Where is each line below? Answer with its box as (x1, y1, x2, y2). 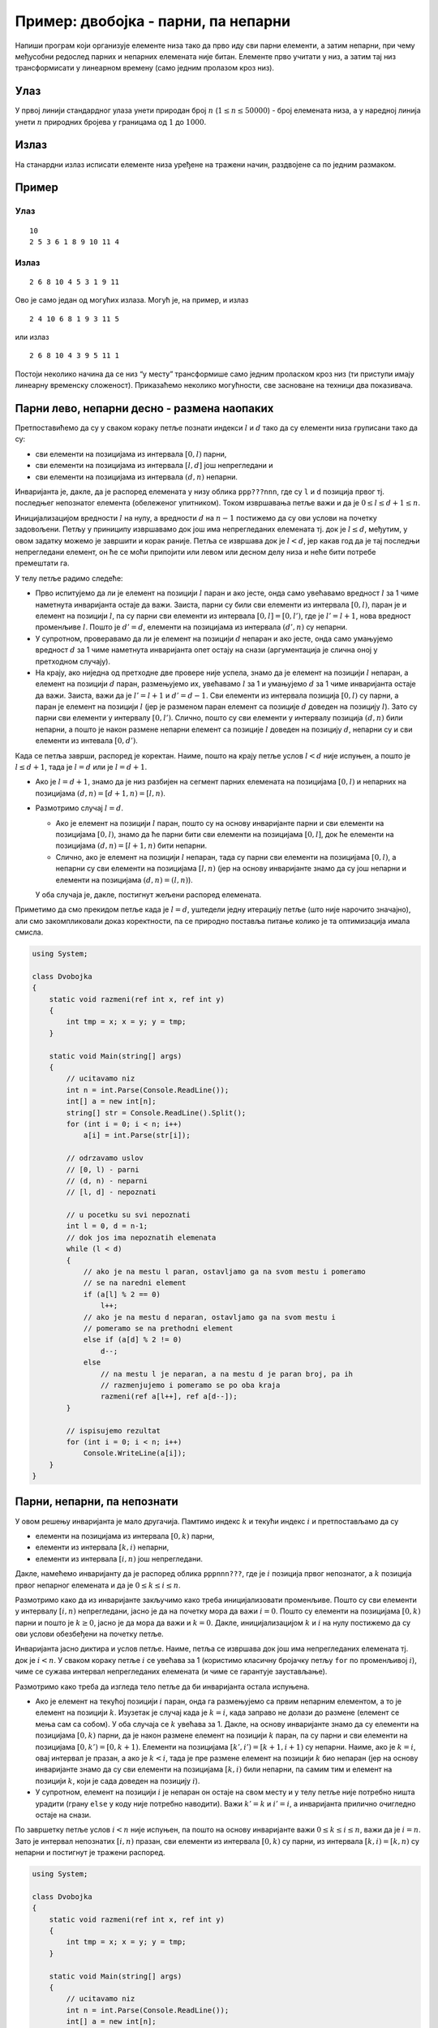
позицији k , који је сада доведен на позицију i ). (35, 1776, 200, 1785)
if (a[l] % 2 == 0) (83, 1290, 161, 1299)
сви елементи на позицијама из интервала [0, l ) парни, (35, 449, 227, 458)
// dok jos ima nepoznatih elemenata (66, 1233, 217, 1242)
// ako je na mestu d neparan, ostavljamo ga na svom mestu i (83, 1313, 337, 1321)
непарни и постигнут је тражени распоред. (15, 1848, 165, 1858)
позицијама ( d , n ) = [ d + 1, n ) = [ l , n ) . (35, 788, 166, 798)
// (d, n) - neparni (66, 1176, 148, 1185)
